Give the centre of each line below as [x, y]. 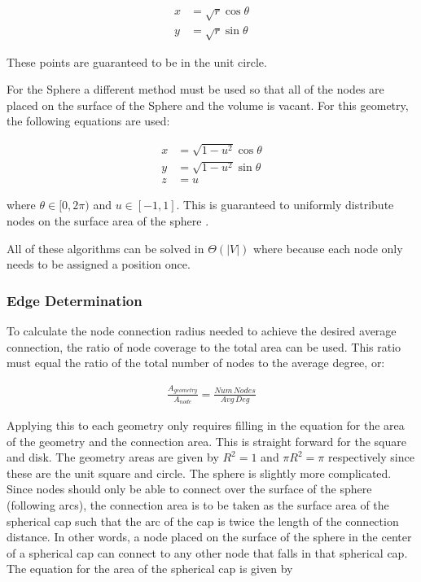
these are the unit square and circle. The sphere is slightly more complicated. [199, 473]
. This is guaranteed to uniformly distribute [285, 205]
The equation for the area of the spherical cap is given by [150, 569]
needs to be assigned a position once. [99, 264]
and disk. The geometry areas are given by [113, 457]
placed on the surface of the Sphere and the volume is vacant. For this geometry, [208, 105]
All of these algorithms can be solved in [105, 248]
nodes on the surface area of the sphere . [108, 221]
